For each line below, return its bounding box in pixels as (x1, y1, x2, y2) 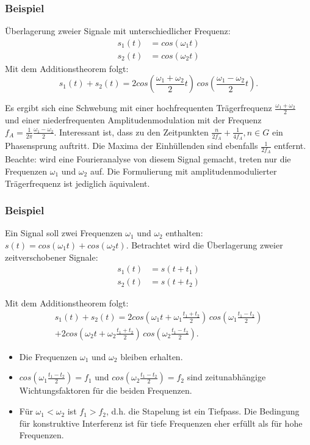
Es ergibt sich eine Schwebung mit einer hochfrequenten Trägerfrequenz (5, 101, 272, 114)
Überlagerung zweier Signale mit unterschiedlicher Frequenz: (5, 24, 231, 37)
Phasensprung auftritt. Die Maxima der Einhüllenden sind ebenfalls (5, 139, 258, 152)
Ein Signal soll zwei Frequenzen (5, 226, 123, 239)
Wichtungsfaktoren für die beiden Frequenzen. (19, 384, 192, 397)
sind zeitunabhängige (187, 371, 266, 383)
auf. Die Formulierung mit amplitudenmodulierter (90, 164, 277, 177)
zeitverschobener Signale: (5, 250, 98, 263)
